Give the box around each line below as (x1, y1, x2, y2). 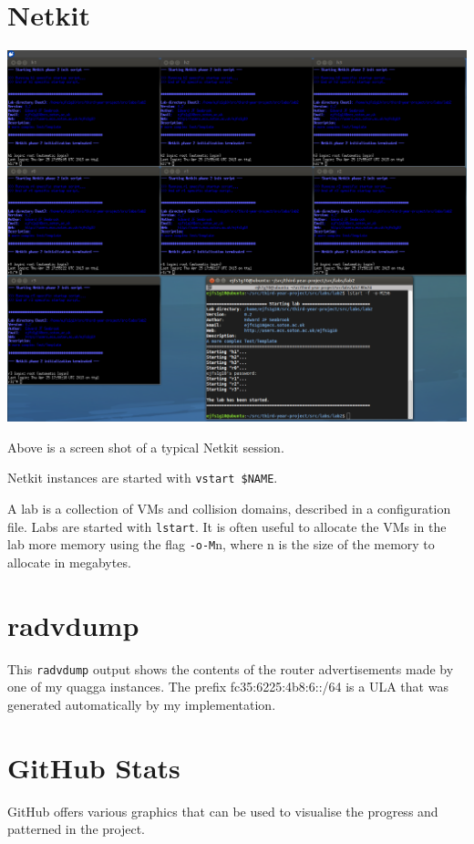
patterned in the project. (7, 819, 145, 839)
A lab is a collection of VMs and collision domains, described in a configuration (7, 499, 451, 517)
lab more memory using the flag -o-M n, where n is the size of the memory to (7, 535, 435, 554)
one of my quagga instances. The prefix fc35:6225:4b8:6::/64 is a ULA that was (7, 677, 448, 696)
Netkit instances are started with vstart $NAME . (7, 468, 278, 487)
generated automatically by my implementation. (7, 694, 276, 714)
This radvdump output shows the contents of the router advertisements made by (7, 659, 454, 678)
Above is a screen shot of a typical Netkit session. (7, 437, 284, 456)
